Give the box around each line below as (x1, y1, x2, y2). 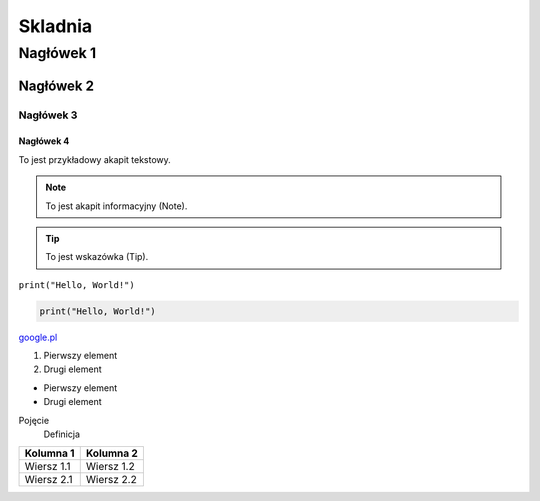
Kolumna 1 (24, 446, 75, 460)
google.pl (18, 331, 58, 343)
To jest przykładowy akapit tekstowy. (18, 153, 172, 165)
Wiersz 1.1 (24, 460, 71, 474)
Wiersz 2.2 (85, 473, 137, 487)
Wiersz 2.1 (24, 473, 73, 487)
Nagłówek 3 (18, 108, 78, 122)
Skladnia (18, 15, 93, 37)
